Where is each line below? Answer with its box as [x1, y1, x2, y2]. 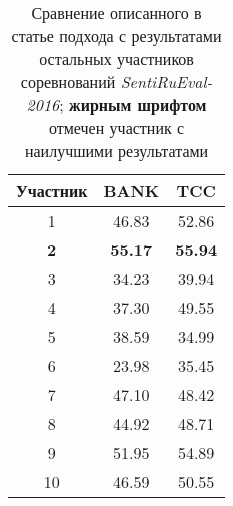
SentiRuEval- [120, 70, 213, 93]
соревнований [20, 70, 116, 93]
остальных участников [39, 47, 194, 70]
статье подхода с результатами [11, 24, 222, 47]
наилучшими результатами [24, 139, 209, 162]
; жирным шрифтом [59, 93, 207, 116]
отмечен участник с [48, 116, 185, 139]
